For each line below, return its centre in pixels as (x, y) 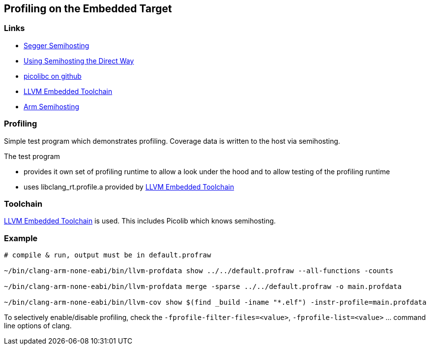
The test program (32, 156)
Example (21, 238)
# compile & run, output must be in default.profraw (108, 255)
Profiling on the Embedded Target (88, 9)
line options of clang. (38, 326)
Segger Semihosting (57, 45)
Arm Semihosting (52, 106)
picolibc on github (53, 76)
